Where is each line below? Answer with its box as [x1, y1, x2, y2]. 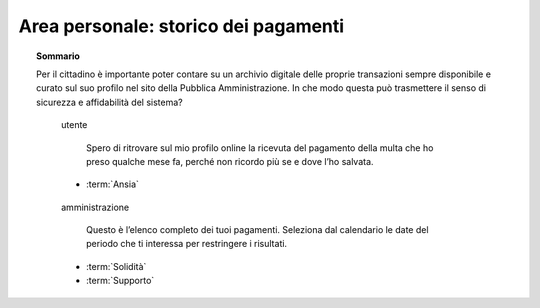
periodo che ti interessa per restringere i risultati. [86, 238, 288, 250]
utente [61, 119, 88, 131]
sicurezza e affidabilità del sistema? [36, 96, 184, 108]
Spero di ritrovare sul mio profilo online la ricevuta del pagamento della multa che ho [86, 141, 434, 154]
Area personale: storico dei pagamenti [18, 15, 345, 37]
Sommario [36, 50, 80, 62]
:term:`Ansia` [86, 178, 140, 190]
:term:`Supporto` [86, 275, 155, 287]
